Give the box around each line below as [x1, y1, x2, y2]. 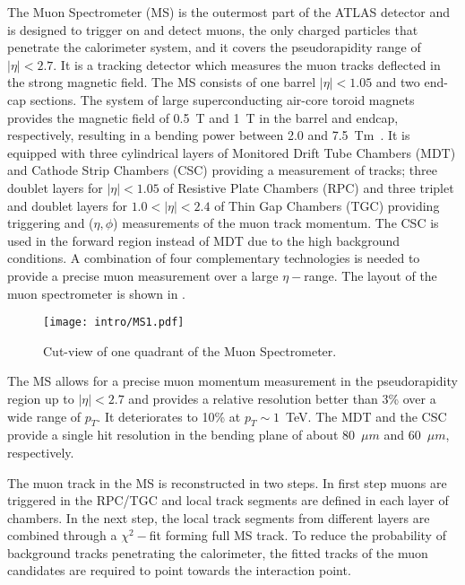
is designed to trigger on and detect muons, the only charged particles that [7, 20, 418, 39]
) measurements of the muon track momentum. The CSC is [113, 214, 439, 232]
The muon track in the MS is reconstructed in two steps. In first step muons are [7, 473, 447, 492]
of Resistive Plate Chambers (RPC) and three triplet [163, 178, 454, 196]
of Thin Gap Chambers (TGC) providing [214, 196, 440, 214]
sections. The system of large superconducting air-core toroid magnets [30, 90, 415, 109]
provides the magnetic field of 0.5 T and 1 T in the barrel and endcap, [7, 108, 399, 127]
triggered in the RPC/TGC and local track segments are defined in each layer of [7, 491, 449, 510]
